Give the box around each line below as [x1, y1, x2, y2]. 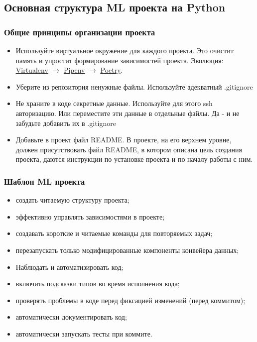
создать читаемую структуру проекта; [15, 195, 129, 205]
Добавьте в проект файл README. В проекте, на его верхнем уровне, [15, 134, 232, 145]
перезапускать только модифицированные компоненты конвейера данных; [15, 244, 239, 255]
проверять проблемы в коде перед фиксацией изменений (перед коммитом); [15, 295, 246, 305]
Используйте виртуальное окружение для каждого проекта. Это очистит [15, 45, 234, 55]
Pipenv [63, 65, 85, 75]
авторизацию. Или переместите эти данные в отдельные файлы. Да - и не [15, 108, 240, 118]
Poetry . [100, 65, 123, 75]
